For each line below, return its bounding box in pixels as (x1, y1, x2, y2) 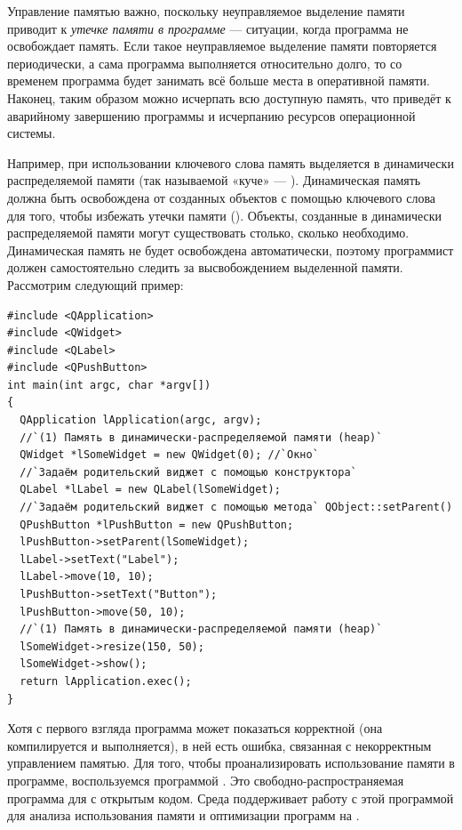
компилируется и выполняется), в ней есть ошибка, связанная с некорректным (7, 736, 432, 754)
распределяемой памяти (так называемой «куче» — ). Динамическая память (7, 171, 421, 189)
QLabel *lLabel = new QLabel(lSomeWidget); (20, 483, 281, 496)
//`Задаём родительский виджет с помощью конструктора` (20, 465, 357, 479)
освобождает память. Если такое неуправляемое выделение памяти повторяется (7, 36, 437, 55)
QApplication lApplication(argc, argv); (20, 414, 262, 427)
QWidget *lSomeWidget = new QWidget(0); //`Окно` (20, 448, 319, 462)
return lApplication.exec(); (20, 674, 192, 688)
